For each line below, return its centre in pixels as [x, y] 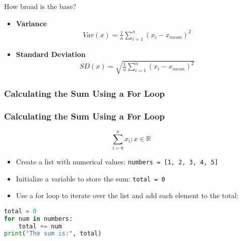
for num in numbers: [39, 219]
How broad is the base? [40, 6]
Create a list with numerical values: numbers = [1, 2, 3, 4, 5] [117, 161]
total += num [40, 226]
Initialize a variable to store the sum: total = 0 [90, 178]
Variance [31, 23]
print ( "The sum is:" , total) [53, 234]
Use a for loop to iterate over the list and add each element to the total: [127, 195]
